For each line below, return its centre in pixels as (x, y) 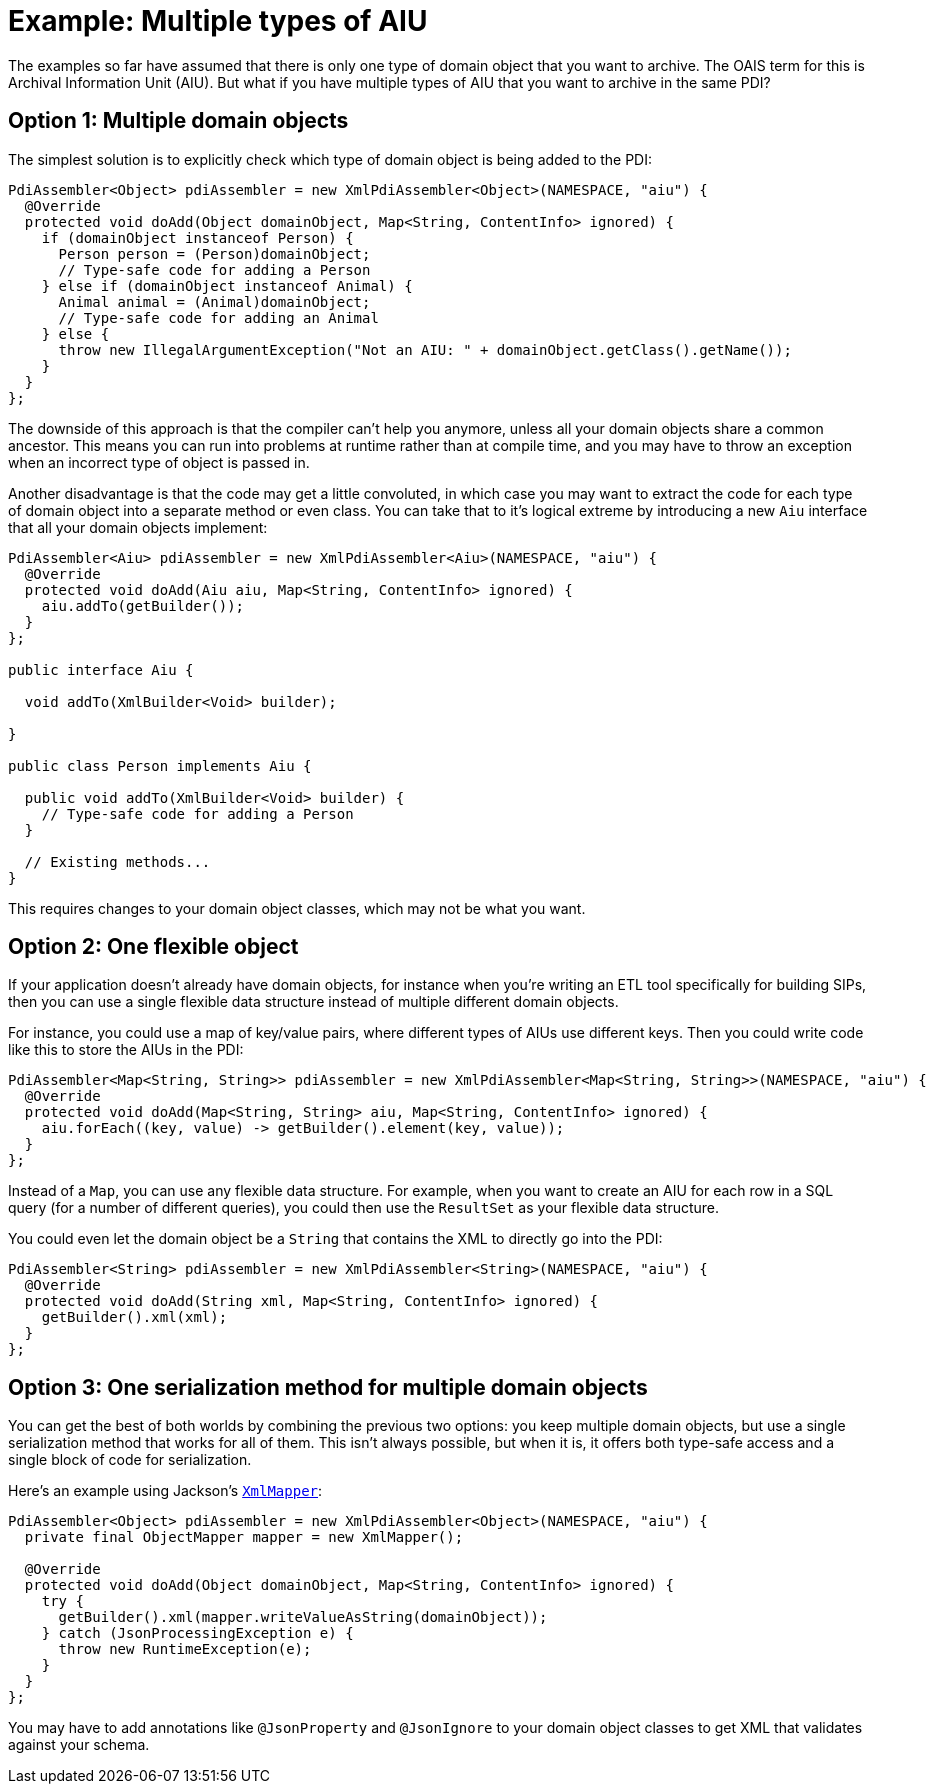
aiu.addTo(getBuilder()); (143, 605)
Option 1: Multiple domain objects (178, 121)
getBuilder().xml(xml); (134, 1317)
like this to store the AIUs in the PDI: (126, 1050)
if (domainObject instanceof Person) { (197, 237)
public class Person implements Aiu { (160, 765)
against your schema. (79, 1745)
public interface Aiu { (101, 669)
